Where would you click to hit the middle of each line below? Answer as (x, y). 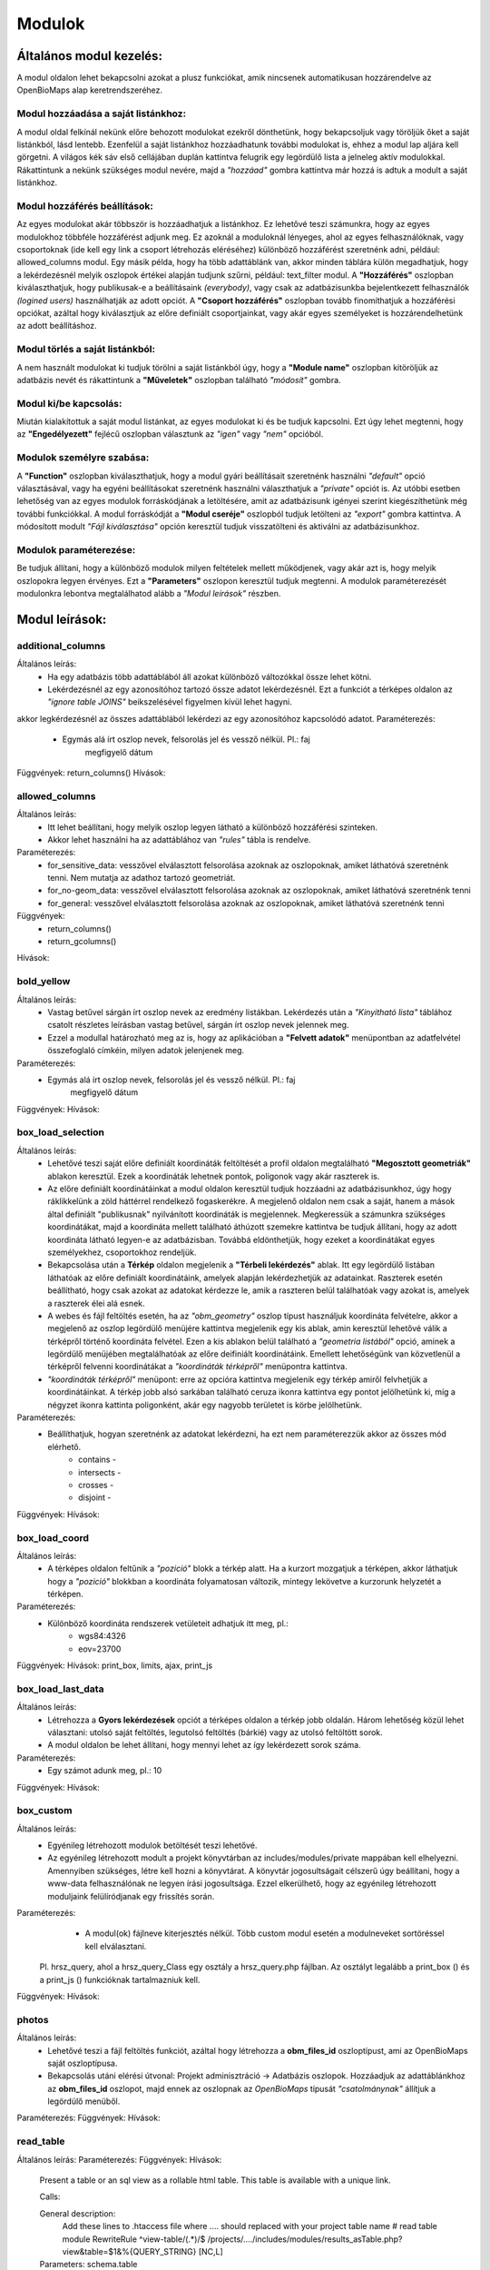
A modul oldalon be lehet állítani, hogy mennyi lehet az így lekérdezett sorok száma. (205, 1745)
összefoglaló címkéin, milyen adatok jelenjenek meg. (146, 1051)
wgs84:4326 (102, 1636)
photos (33, 2019)
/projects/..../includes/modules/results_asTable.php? (305, 2239)
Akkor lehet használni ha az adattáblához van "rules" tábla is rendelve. (179, 839)
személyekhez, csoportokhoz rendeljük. (122, 1252)
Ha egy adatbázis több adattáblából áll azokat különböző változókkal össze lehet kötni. (210, 676)
